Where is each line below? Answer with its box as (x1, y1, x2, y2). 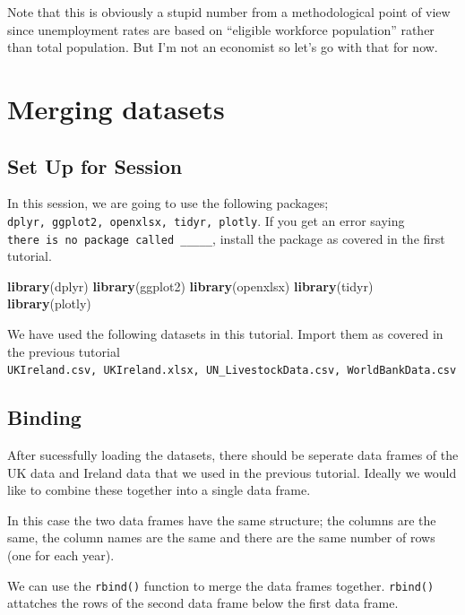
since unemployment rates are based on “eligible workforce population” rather (7, 20, 435, 39)
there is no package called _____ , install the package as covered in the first (7, 229, 445, 247)
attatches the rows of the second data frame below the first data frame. (7, 593, 399, 612)
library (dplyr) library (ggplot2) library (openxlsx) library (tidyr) (7, 276, 374, 295)
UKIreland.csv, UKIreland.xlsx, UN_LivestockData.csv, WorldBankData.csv (7, 364, 457, 377)
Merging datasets (7, 90, 225, 126)
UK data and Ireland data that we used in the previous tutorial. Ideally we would (7, 463, 457, 481)
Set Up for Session (7, 152, 183, 179)
